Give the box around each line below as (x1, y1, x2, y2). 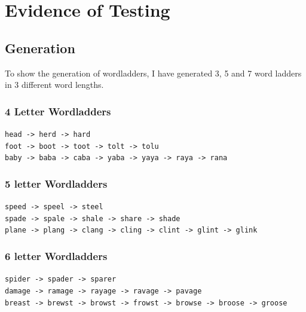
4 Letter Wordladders (5, 103, 111, 118)
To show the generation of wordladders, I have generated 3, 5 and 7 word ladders (5, 66, 302, 79)
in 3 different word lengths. (5, 78, 104, 91)
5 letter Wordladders (5, 176, 108, 191)
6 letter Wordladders (5, 249, 108, 264)
